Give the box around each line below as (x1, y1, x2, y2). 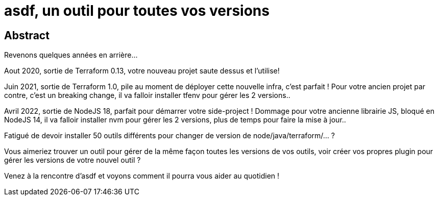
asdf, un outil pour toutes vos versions (4, 2, 270, 19)
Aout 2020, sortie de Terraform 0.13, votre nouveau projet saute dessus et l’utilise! (4, 66, 280, 76)
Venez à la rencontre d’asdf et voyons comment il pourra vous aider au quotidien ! (4, 171, 280, 181)
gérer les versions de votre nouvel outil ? (4, 156, 141, 165)
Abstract (4, 29, 50, 42)
